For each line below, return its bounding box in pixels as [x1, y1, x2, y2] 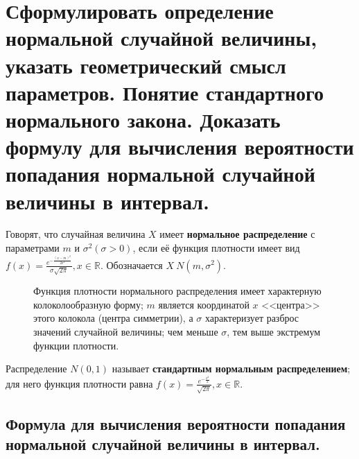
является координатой [158, 297, 249, 311]
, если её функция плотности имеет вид [132, 241, 300, 255]
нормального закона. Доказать [6, 105, 281, 133]
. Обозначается [100, 257, 163, 272]
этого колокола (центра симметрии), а [33, 311, 193, 325]
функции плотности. [33, 338, 119, 352]
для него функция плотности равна [6, 376, 153, 390]
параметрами [6, 241, 60, 255]
